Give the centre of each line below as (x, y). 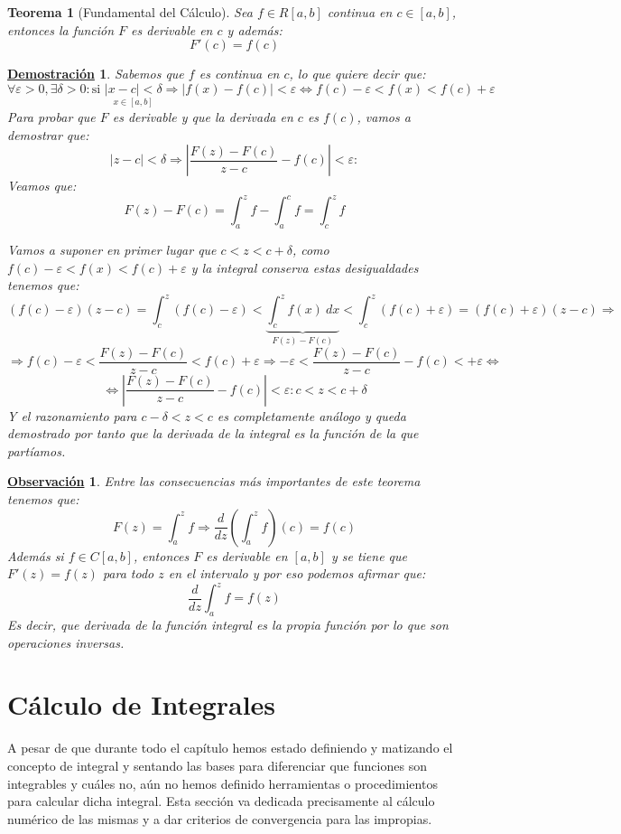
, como (310, 250)
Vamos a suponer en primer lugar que (112, 250)
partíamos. (37, 450)
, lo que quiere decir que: (357, 74)
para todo (128, 573)
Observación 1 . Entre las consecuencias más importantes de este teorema (214, 481)
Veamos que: (42, 186)
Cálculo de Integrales (142, 704)
